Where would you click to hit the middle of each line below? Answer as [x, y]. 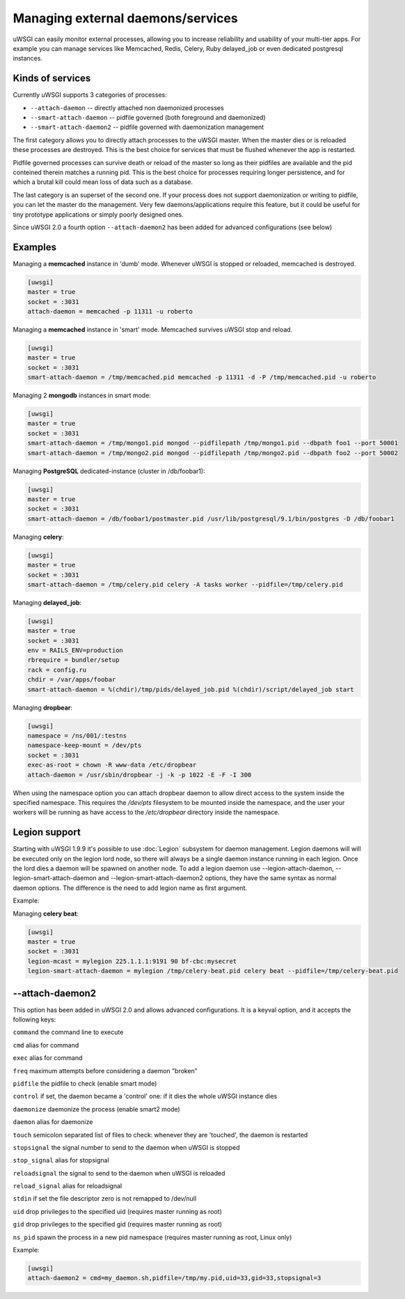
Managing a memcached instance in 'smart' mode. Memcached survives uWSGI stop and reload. [153, 329]
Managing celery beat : [46, 914]
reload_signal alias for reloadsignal [67, 1186]
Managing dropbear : [43, 707]
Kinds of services [52, 78]
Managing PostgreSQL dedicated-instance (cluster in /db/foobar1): [109, 471]
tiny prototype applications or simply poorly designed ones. [98, 214]
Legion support [47, 832]
